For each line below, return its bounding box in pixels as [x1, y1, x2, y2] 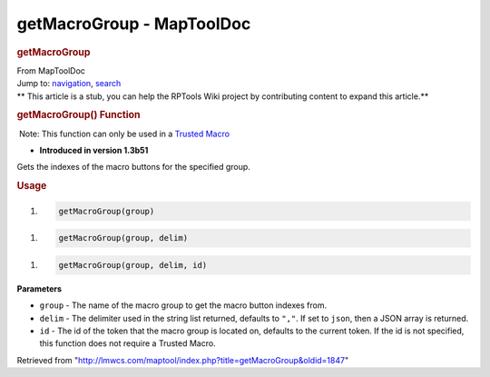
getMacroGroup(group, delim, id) [58, 260, 208, 270]
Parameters [16, 283, 63, 294]
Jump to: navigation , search [16, 78, 122, 89]
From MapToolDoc [16, 64, 86, 76]
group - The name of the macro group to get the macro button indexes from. [39, 300, 327, 311]
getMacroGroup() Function [16, 109, 141, 122]
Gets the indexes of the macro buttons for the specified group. [16, 162, 251, 173]
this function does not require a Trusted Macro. [39, 338, 217, 349]
